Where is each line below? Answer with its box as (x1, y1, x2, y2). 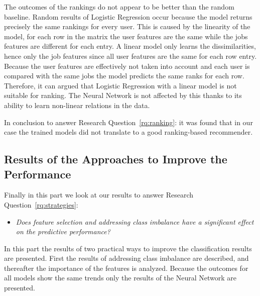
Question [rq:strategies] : (4, 199, 78, 210)
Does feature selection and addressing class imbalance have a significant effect (16, 216, 254, 227)
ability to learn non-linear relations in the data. (4, 100, 150, 110)
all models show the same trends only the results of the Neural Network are (4, 272, 236, 283)
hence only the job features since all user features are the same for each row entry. (4, 50, 257, 61)
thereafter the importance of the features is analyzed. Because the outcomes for (4, 262, 248, 273)
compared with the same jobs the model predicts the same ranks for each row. (4, 70, 244, 81)
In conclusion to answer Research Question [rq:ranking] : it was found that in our (4, 117, 253, 127)
